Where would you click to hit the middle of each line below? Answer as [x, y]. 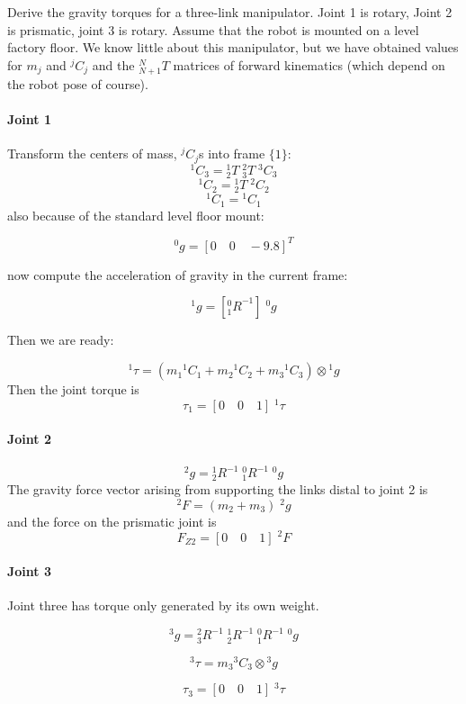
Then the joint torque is [73, 389]
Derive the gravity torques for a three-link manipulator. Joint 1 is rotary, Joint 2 [230, 12]
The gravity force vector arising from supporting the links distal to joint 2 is [218, 489]
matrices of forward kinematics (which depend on [309, 64]
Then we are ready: [61, 340]
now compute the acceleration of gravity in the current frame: [178, 274]
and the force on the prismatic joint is [112, 521]
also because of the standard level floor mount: [136, 215]
